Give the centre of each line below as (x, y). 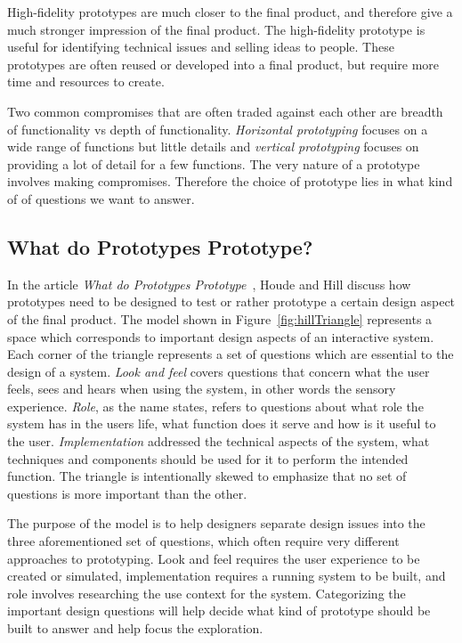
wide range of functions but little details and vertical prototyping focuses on (213, 147)
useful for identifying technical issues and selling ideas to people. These (201, 47)
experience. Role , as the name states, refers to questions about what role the (215, 406)
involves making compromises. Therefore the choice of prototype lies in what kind (230, 181)
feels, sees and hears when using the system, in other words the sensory (202, 389)
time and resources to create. (86, 81)
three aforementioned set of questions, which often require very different (203, 541)
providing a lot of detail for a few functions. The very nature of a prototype (214, 163)
